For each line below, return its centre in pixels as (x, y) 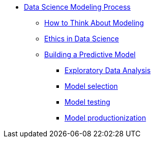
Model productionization (105, 118)
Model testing (87, 102)
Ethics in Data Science (82, 39)
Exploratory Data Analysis (108, 70)
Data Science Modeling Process (77, 7)
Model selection (91, 86)
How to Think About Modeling (94, 23)
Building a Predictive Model (90, 54)
